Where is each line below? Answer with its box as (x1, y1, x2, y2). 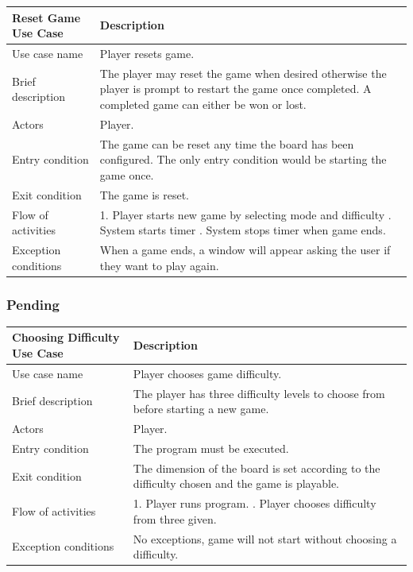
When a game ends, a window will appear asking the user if (99, 241, 391, 257)
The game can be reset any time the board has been (99, 135, 354, 152)
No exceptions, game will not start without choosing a (133, 530, 397, 547)
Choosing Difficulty (12, 329, 120, 346)
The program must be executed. (133, 439, 289, 456)
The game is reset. (99, 186, 189, 203)
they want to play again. (99, 257, 219, 273)
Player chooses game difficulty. (133, 365, 282, 381)
